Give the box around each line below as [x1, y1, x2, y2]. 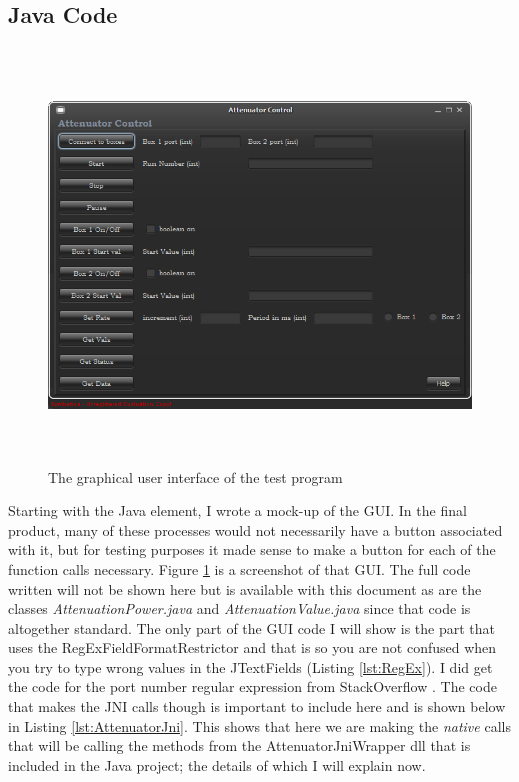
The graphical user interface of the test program [48, 466, 343, 487]
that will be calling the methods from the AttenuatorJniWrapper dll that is [8, 735, 471, 756]
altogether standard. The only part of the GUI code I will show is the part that [8, 617, 495, 638]
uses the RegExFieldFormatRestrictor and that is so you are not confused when [8, 637, 497, 658]
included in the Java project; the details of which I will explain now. [8, 754, 426, 775]
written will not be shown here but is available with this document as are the [8, 578, 482, 599]
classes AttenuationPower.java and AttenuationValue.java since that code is [8, 598, 471, 619]
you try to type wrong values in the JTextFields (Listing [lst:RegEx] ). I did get [8, 656, 493, 677]
